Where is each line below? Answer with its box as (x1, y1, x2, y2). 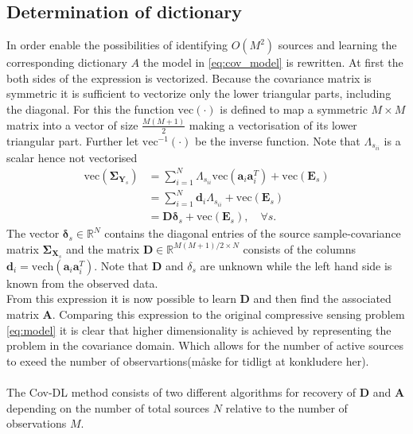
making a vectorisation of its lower (189, 116, 357, 133)
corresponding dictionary (6, 54, 127, 71)
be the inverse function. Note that (194, 132, 360, 149)
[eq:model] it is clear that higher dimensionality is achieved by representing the (6, 321, 392, 338)
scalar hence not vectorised (6, 149, 138, 165)
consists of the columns (243, 240, 356, 257)
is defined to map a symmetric (220, 100, 368, 117)
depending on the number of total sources (6, 399, 209, 416)
